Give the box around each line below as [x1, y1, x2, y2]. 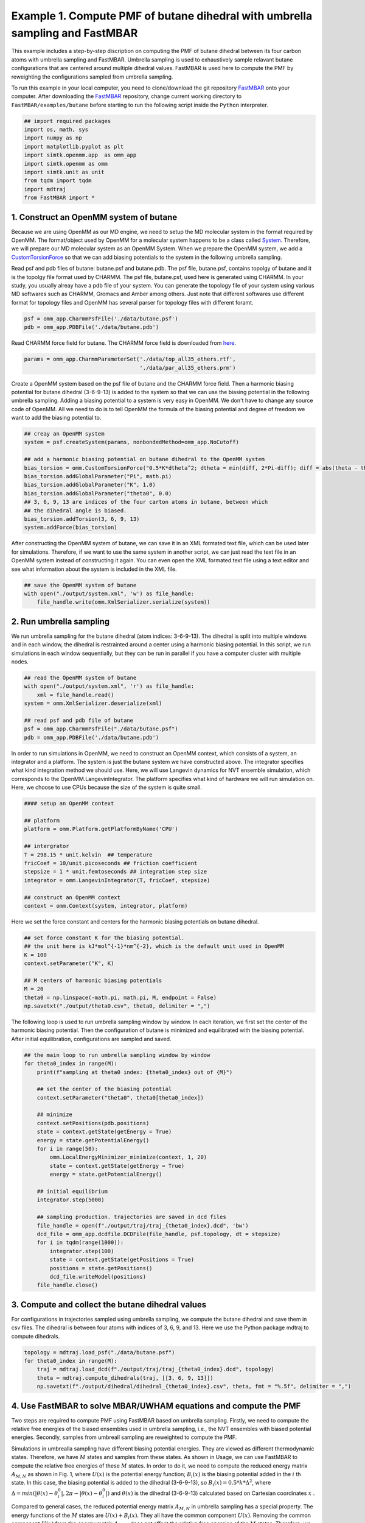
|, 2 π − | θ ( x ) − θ [61, 1489, 103, 1497]
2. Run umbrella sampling [11, 616, 110, 627]
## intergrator [24, 843, 69, 850]
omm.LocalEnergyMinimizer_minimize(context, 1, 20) [49, 1154, 207, 1161]
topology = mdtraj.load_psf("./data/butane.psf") [24, 1349, 175, 1355]
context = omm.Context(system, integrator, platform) [24, 902, 188, 909]
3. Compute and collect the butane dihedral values [11, 1299, 207, 1310]
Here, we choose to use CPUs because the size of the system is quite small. [11, 783, 202, 791]
